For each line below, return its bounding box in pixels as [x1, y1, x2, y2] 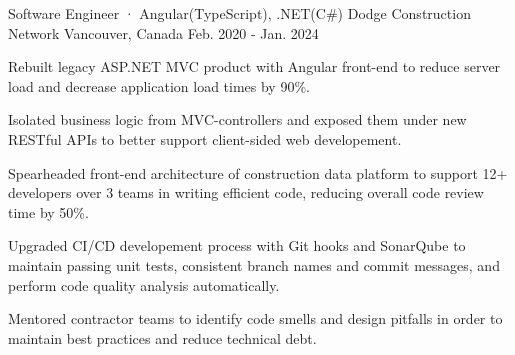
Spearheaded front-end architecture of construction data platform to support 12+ [8, 162, 508, 183]
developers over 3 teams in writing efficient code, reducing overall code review [8, 182, 484, 203]
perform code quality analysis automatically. [8, 274, 280, 295]
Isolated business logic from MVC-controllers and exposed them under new [8, 109, 467, 130]
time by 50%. [8, 201, 89, 222]
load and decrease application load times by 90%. [8, 75, 310, 96]
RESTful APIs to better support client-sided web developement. [8, 128, 402, 149]
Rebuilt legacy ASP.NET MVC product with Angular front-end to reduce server [8, 56, 501, 77]
